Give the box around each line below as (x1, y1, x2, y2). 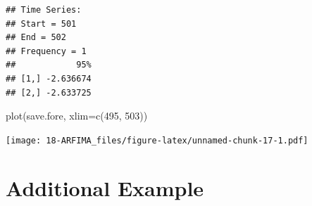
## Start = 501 (6, 18, 77, 29)
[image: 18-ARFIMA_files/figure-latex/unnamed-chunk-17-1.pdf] (6, 135, 308, 146)
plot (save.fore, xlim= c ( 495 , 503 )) (6, 108, 148, 123)
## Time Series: (6, 5, 82, 15)
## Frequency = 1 (6, 46, 87, 56)
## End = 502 (6, 32, 66, 43)
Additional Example (6, 173, 204, 202)
